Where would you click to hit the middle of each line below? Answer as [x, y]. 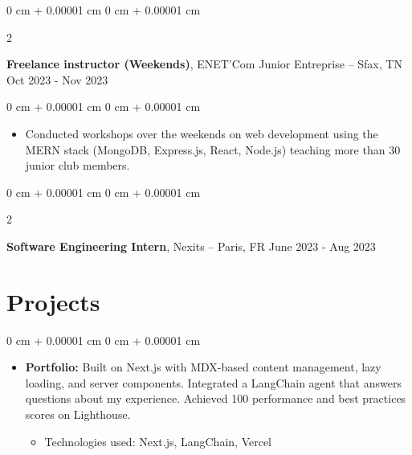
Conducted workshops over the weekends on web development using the [202, 133]
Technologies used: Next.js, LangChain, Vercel [158, 441]
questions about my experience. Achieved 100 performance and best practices [216, 398]
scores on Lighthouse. [78, 414]
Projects [53, 301]
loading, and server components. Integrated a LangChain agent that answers [213, 382]
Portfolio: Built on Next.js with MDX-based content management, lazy [203, 367]
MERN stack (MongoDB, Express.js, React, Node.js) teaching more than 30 [213, 149]
